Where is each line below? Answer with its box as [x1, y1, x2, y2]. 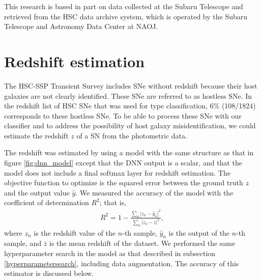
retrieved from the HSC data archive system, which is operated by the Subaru [4, 11, 248, 21]
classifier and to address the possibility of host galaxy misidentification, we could [4, 120, 256, 131]
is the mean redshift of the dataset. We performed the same [49, 238, 236, 248]
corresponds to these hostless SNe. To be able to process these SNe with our [4, 110, 242, 121]
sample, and [4, 238, 42, 248]
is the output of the [168, 227, 230, 238]
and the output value [4, 187, 70, 198]
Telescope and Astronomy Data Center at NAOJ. [4, 21, 158, 32]
